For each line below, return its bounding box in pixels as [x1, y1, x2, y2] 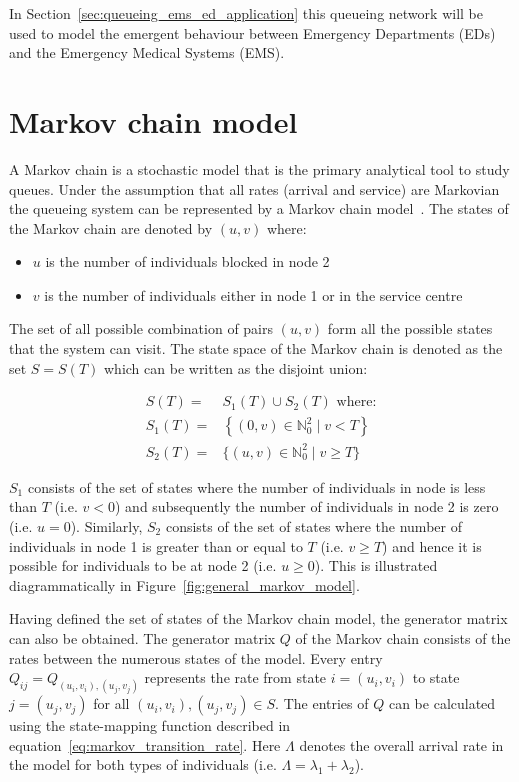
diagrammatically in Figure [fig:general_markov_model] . [9, 574, 360, 595]
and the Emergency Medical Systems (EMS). [9, 42, 285, 63]
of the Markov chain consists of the [295, 628, 511, 648]
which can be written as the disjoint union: [104, 357, 368, 378]
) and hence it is [382, 535, 482, 556]
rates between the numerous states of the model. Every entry [9, 647, 383, 668]
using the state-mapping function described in [9, 715, 291, 736]
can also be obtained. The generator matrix [9, 628, 276, 648]
